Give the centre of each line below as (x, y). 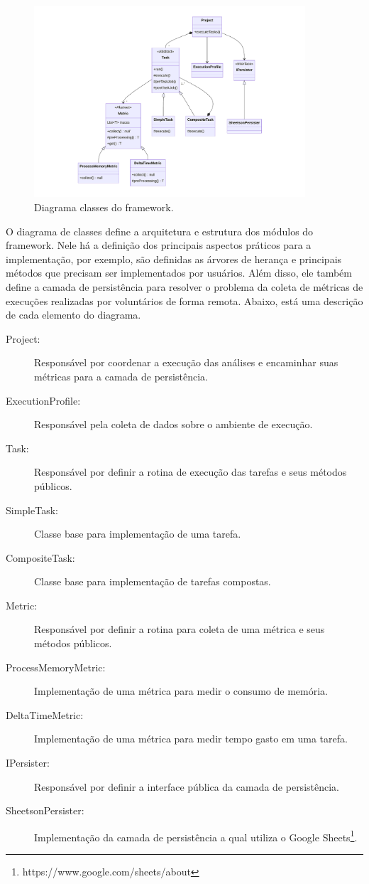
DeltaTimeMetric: (45, 714)
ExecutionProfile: (43, 400)
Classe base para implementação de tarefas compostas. (153, 581)
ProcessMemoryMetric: (56, 667)
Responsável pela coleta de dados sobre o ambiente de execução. (174, 424)
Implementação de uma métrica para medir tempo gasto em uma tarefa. (191, 739)
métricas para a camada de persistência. (121, 376)
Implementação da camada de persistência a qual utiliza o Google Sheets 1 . (196, 836)
